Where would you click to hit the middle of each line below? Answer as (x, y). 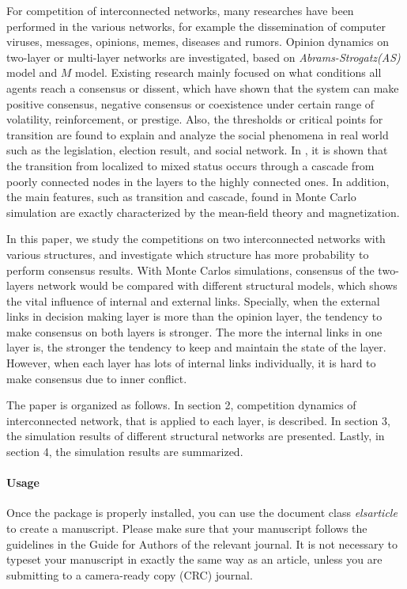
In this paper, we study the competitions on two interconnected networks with (196, 239)
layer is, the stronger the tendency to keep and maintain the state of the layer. (196, 347)
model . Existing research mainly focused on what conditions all (228, 72)
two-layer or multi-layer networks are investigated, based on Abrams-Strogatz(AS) (203, 57)
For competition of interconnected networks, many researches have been (180, 10)
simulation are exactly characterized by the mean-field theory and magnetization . (203, 212)
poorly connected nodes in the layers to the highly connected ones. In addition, (198, 181)
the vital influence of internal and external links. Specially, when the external (193, 300)
